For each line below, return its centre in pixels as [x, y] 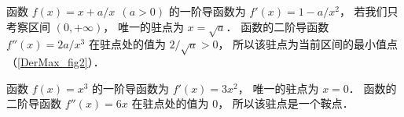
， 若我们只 [369, 11]
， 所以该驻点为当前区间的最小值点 [308, 44]
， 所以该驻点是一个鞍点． [286, 103]
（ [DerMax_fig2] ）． [55, 62]
